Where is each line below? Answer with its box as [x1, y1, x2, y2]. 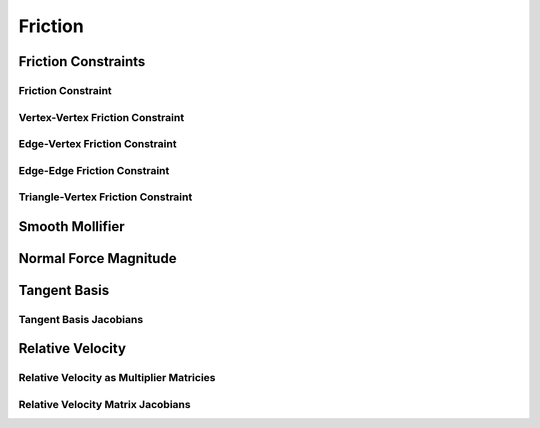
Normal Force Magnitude [18, 250, 177, 267]
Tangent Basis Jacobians [18, 312, 144, 326]
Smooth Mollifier [18, 218, 125, 235]
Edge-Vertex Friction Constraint [18, 137, 177, 151]
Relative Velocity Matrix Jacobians [18, 397, 191, 411]
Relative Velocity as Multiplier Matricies [18, 371, 216, 385]
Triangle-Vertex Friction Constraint [18, 190, 193, 204]
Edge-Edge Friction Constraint [18, 163, 170, 177]
